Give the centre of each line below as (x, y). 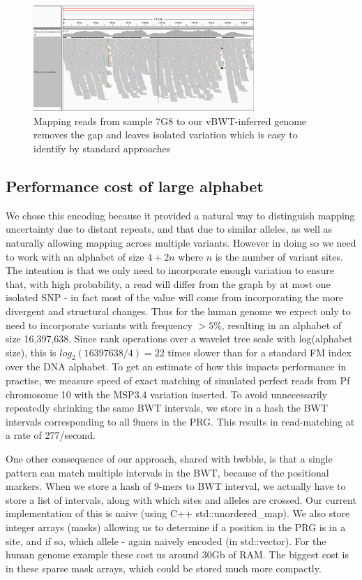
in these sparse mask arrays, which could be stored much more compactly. (164, 568)
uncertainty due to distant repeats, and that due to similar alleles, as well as (169, 229)
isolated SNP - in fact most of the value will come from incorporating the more (175, 297)
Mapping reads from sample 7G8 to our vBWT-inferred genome (170, 121)
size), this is (31, 352)
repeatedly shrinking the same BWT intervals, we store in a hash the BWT (167, 408)
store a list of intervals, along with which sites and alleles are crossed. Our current (181, 499)
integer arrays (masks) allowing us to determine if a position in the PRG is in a (176, 527)
